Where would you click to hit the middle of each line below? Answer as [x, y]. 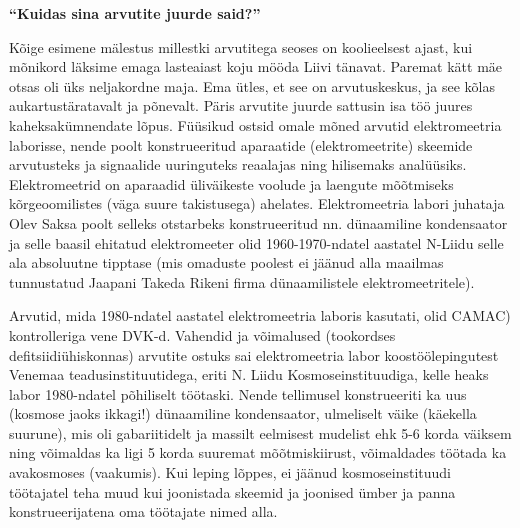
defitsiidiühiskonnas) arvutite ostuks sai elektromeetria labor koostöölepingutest [254, 354]
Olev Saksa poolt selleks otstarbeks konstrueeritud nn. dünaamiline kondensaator [258, 222]
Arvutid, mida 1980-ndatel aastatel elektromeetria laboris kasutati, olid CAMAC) [260, 315]
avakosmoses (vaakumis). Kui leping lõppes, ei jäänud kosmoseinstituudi [230, 472]
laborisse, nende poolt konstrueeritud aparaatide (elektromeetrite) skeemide [241, 144]
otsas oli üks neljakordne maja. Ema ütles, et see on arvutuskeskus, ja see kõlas [252, 85]
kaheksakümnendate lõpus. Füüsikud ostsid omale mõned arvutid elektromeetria [255, 124]
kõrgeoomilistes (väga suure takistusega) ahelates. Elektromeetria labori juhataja [257, 203]
